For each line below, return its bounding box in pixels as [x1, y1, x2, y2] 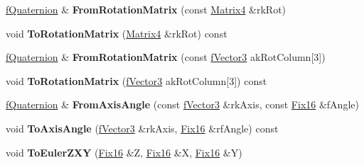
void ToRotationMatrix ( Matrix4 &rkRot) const [6, 25, 227, 40]
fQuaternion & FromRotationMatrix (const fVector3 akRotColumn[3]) [6, 50, 326, 64]
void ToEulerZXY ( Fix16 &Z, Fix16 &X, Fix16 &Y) [6, 144, 242, 159]
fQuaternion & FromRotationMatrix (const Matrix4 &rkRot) [6, 2, 287, 16]
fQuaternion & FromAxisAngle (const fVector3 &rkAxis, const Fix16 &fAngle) [6, 97, 359, 112]
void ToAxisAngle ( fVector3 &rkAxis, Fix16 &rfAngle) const [6, 120, 279, 135]
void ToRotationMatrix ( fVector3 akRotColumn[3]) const [6, 73, 267, 88]
